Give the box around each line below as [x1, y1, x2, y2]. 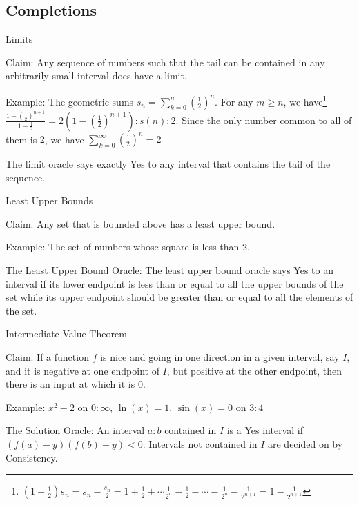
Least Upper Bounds [6, 193, 93, 208]
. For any [215, 94, 253, 108]
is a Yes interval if [226, 423, 303, 437]
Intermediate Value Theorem [6, 326, 127, 341]
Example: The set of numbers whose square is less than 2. [6, 239, 250, 254]
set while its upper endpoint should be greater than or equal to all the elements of [6, 290, 353, 304]
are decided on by [267, 436, 343, 450]
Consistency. [6, 450, 58, 464]
